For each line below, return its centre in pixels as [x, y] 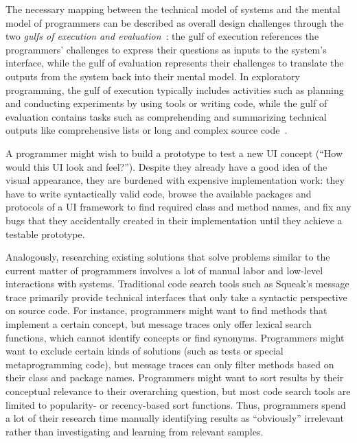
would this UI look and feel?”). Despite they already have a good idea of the [166, 166]
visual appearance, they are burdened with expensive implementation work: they [175, 180]
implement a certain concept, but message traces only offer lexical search [159, 324]
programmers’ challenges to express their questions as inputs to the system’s [166, 49]
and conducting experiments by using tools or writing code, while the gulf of [166, 103]
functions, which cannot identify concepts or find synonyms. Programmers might [175, 337]
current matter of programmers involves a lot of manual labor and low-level [164, 270]
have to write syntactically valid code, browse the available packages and [159, 193]
